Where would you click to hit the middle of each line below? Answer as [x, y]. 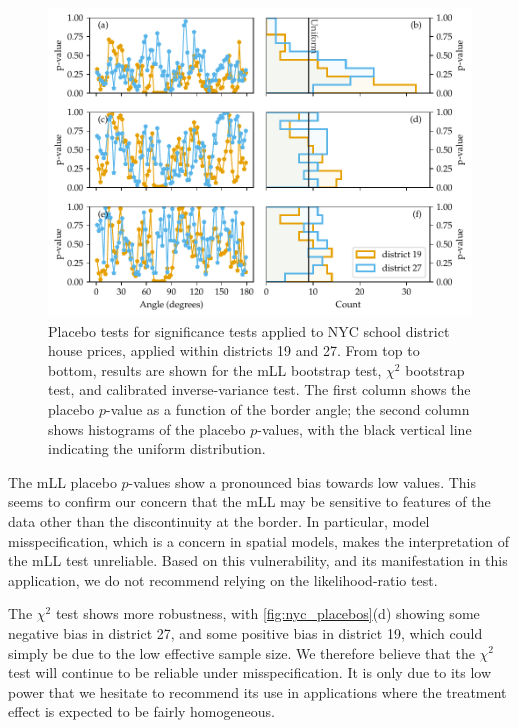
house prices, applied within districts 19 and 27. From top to [234, 350]
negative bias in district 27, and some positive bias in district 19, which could [245, 632]
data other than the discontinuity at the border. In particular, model [219, 520]
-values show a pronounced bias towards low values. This [302, 481]
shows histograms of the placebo [147, 428]
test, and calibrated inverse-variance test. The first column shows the [259, 389]
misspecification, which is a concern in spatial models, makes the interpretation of [259, 540]
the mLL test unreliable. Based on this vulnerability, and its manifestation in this [258, 560]
